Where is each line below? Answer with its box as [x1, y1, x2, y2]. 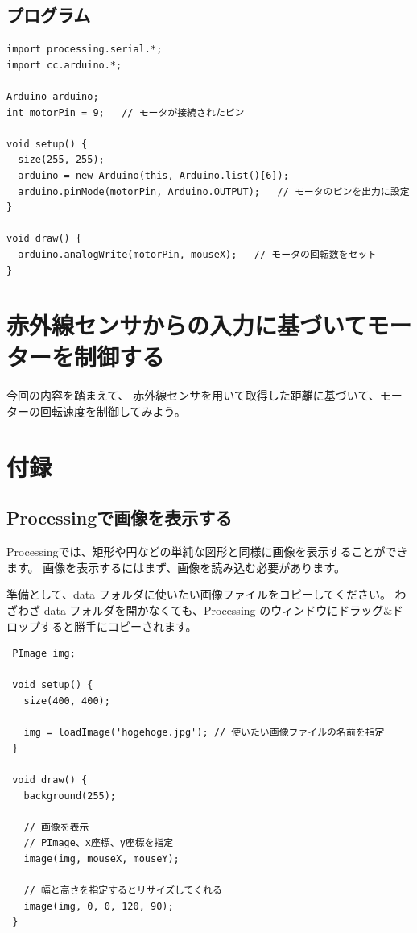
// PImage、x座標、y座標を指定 [23, 837, 174, 849]
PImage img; [12, 648, 76, 660]
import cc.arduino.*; [6, 59, 122, 71]
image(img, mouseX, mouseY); [23, 852, 180, 865]
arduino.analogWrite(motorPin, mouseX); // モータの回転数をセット [18, 248, 378, 260]
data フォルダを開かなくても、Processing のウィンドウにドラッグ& [43, 601, 393, 618]
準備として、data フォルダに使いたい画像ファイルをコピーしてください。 [6, 586, 391, 603]
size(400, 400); [23, 695, 110, 707]
